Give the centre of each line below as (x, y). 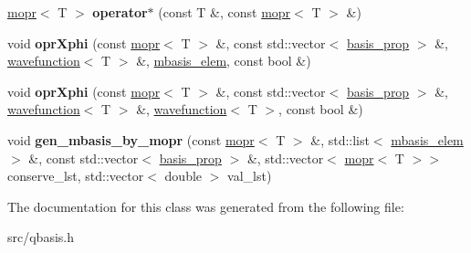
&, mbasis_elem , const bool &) (224, 61)
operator (120, 12)
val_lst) (250, 176)
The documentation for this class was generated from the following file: (206, 206)
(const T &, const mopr (225, 12)
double (183, 176)
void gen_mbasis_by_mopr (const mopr (131, 139)
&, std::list (340, 139)
